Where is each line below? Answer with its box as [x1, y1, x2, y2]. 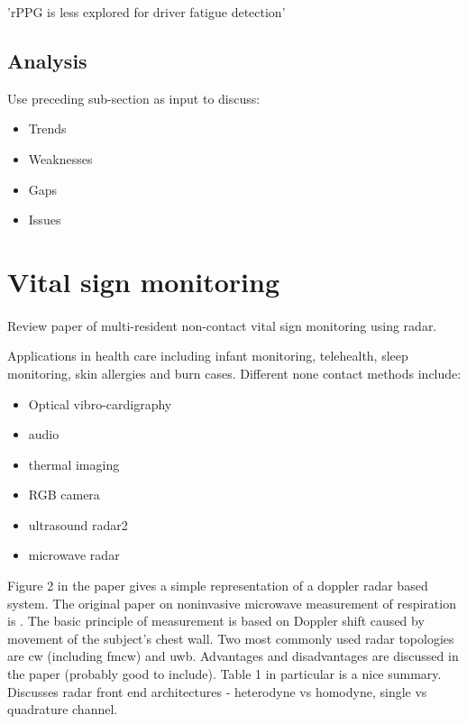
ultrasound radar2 [28, 515, 128, 534]
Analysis [7, 46, 87, 74]
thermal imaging [28, 454, 120, 473]
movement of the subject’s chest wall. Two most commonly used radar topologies [7, 628, 454, 647]
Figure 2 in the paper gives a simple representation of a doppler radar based [7, 576, 428, 595]
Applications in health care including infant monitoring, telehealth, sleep [7, 346, 408, 365]
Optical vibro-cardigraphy [28, 394, 172, 413]
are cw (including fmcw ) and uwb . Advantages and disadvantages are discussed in [7, 646, 459, 665]
